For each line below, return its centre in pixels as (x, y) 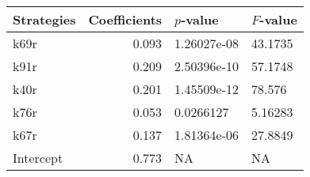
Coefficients (125, 19)
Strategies (44, 19)
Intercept (38, 158)
